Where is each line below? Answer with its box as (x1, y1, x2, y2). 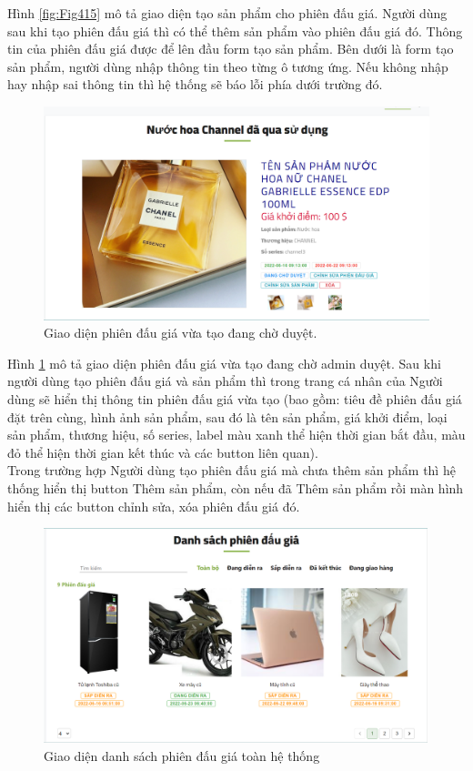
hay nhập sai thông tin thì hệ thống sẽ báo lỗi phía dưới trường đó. (7, 75, 383, 94)
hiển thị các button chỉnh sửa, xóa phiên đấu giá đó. (7, 496, 300, 515)
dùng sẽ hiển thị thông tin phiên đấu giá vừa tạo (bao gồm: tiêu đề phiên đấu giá (7, 390, 462, 409)
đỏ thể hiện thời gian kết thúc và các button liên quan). (7, 442, 318, 462)
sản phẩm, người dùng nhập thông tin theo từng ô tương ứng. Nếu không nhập (7, 56, 448, 76)
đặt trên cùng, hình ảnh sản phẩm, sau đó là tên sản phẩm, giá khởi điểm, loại (7, 407, 448, 426)
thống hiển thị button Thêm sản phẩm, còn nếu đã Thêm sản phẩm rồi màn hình (7, 479, 464, 498)
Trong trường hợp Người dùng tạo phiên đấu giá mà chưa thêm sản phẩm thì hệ (7, 461, 456, 480)
